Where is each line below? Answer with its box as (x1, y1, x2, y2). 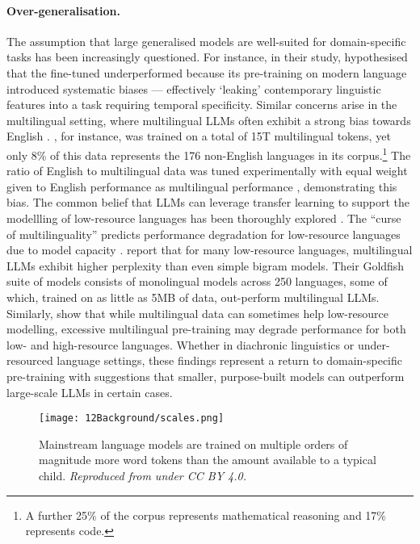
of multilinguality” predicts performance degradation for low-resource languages (6, 225, 401, 242)
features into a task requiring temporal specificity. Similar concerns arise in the (6, 96, 397, 113)
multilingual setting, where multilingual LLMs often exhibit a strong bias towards (6, 111, 411, 128)
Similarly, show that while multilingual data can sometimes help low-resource (6, 304, 388, 321)
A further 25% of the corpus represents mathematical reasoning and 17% (25, 506, 386, 523)
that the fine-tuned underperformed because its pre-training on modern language (6, 64, 407, 81)
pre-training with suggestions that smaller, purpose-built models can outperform (6, 367, 405, 384)
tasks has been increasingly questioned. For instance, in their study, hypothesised (6, 48, 408, 65)
